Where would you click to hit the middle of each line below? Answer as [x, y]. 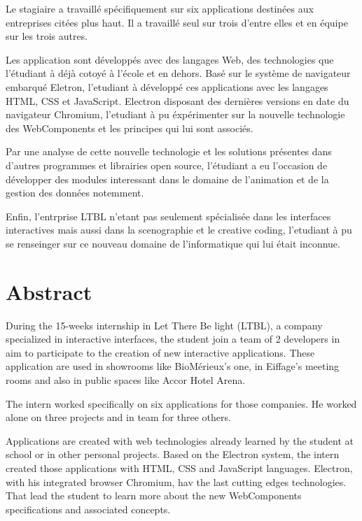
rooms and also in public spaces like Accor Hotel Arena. [126, 380]
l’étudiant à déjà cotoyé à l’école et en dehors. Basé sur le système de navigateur [178, 73]
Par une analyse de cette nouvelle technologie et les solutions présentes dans [169, 151]
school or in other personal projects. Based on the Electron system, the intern [173, 454]
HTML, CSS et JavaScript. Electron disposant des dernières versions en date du [177, 100]
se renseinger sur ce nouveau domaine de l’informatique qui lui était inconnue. [173, 243]
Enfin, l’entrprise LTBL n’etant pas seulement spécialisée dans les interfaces [168, 216]
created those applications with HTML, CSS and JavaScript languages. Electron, [179, 468]
